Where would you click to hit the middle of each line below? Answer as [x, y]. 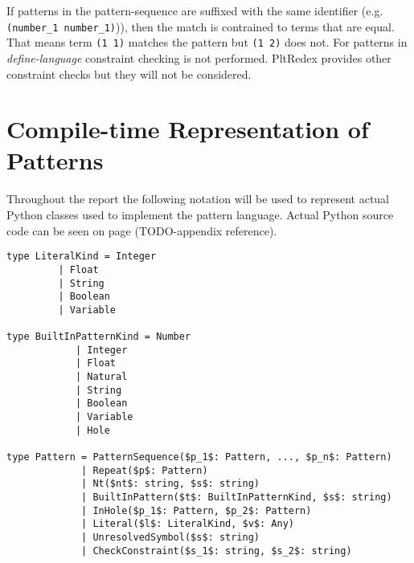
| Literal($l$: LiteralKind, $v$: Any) [188, 524]
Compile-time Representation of [188, 129]
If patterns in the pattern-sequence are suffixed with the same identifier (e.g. [195, 10]
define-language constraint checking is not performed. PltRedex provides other [199, 57]
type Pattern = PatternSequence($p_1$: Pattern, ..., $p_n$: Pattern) [199, 457]
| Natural [101, 377]
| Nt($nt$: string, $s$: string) [170, 484]
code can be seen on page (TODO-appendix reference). [142, 230]
